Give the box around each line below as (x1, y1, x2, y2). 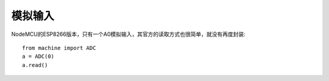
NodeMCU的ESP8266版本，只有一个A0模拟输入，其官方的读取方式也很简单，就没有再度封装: (11, 30, 246, 38)
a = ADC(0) (22, 53, 55, 60)
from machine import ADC (22, 44, 96, 51)
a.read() (22, 62, 48, 68)
